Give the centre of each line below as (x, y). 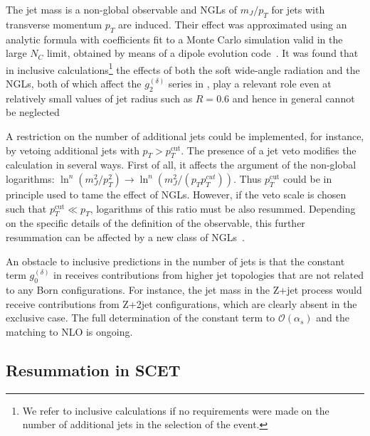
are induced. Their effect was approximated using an (233, 24)
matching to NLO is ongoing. (69, 331)
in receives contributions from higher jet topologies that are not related (209, 275)
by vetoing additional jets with (73, 150)
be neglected (33, 112)
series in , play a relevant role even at (250, 84)
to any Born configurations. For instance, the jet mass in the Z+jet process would (184, 289)
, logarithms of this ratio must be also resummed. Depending (223, 208)
